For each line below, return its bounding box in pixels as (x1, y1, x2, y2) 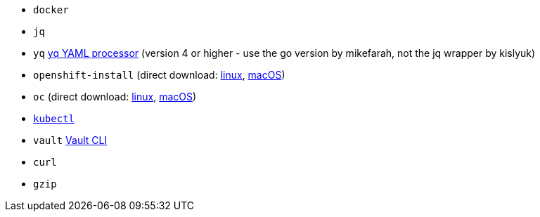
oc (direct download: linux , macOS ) (33, 91, 197, 103)
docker (33, 4, 69, 15)
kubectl (33, 113, 75, 124)
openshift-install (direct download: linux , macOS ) (33, 69, 285, 81)
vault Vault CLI (33, 134, 108, 146)
